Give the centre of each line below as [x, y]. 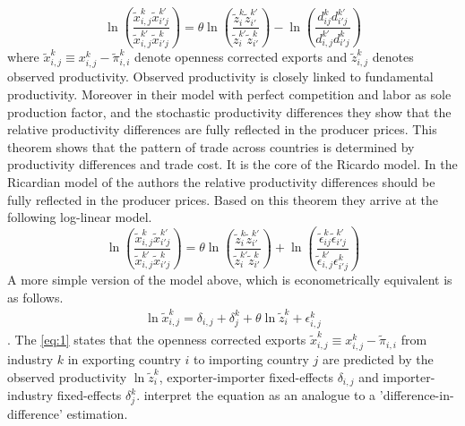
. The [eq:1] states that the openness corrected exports [157, 340]
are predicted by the [378, 359]
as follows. [35, 297]
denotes [393, 57]
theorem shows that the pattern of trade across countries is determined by [211, 146]
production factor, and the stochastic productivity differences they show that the [229, 111]
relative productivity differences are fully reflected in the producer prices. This [222, 129]
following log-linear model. [80, 217]
